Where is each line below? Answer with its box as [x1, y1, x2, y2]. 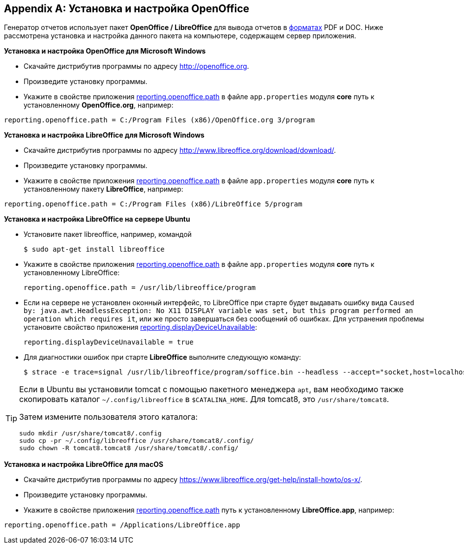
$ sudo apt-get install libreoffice [24, 245, 165, 254]
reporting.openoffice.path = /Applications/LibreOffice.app [4, 521, 240, 529]
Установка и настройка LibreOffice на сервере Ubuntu [4, 215, 190, 224]
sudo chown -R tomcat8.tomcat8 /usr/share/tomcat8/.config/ [19, 444, 239, 452]
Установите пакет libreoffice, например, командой [24, 230, 192, 239]
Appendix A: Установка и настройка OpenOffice [4, 2, 250, 15]
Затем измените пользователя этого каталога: [19, 412, 198, 422]
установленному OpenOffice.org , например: [24, 101, 174, 110]
